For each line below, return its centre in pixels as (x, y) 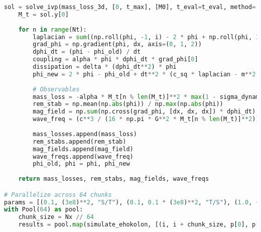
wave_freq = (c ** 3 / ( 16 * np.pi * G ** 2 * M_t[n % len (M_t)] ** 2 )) (146, 119)
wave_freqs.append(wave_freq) (83, 156)
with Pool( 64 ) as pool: (44, 210)
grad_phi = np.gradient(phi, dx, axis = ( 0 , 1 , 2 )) (117, 44)
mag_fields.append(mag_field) (83, 149)
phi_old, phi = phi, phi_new (81, 164)
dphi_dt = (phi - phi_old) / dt (87, 52)
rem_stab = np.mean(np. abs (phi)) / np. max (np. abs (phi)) (128, 104)
